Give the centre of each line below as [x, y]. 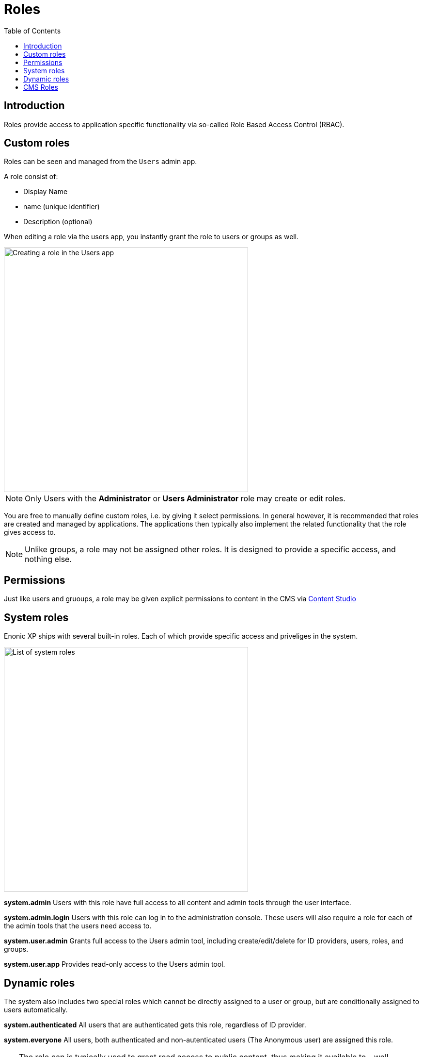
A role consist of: [31, 177]
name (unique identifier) [62, 207]
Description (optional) [58, 222]
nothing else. [48, 559]
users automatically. [36, 1009]
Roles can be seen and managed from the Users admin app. [101, 162]
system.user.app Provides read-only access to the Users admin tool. [115, 964]
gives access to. [30, 532]
